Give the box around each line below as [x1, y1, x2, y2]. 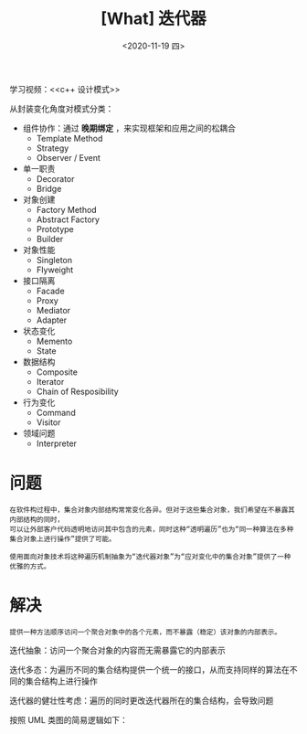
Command [36, 407, 76, 418]
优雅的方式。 [9, 561, 51, 571]
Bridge [36, 183, 62, 194]
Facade [36, 285, 66, 296]
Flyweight [36, 264, 74, 275]
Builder [36, 233, 64, 244]
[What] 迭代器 [100, 8, 207, 29]
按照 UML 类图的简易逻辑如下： [9, 714, 128, 725]
